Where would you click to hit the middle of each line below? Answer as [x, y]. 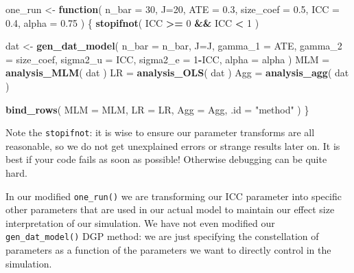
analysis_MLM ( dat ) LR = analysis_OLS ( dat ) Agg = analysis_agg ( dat [177, 73]
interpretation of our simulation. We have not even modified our [140, 222]
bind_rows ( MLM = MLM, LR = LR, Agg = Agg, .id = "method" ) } [157, 109]
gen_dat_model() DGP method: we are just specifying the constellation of [162, 236]
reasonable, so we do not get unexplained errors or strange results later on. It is [173, 145]
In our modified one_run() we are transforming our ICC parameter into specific [174, 196]
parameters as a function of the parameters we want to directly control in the [168, 250]
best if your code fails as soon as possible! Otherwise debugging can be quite [166, 159]
